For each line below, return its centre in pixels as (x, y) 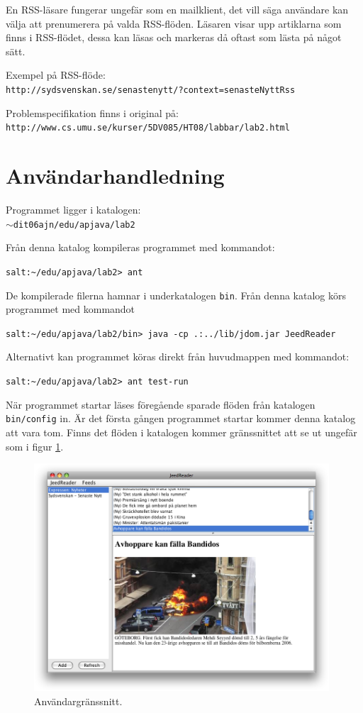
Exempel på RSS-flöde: (56, 75)
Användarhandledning (115, 176)
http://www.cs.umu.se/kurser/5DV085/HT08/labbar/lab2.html (148, 128)
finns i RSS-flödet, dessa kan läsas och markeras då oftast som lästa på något (174, 37)
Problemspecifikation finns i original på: (92, 112)
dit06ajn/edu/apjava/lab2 (74, 225)
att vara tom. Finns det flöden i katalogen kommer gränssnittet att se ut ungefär (181, 432)
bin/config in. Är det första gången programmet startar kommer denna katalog (181, 418)
